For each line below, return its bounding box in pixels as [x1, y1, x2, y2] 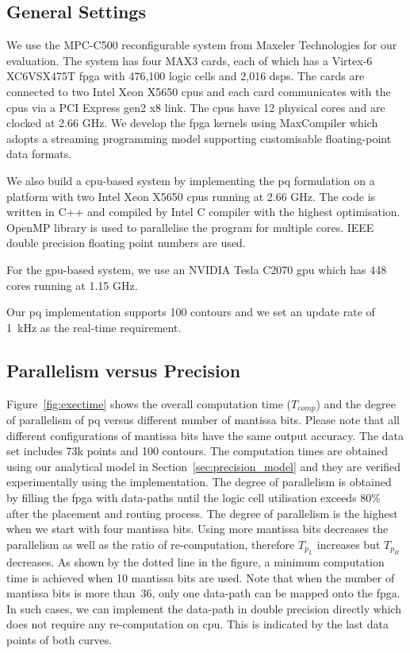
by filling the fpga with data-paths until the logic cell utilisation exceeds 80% [6, 489, 381, 505]
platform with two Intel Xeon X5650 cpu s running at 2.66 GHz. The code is [6, 187, 376, 204]
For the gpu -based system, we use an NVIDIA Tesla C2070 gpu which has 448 [6, 261, 387, 277]
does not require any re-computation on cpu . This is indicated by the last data [6, 616, 389, 632]
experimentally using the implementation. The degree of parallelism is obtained [6, 473, 392, 490]
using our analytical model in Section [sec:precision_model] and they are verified [6, 458, 401, 474]
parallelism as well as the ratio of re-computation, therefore [6, 535, 295, 552]
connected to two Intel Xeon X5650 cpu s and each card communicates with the [6, 83, 391, 99]
